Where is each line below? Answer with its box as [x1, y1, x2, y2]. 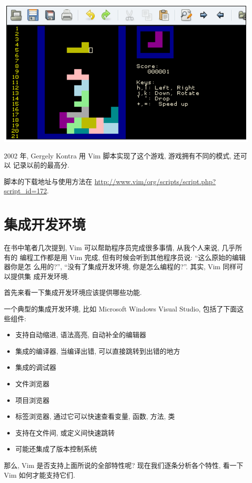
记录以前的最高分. [13, 160, 69, 170]
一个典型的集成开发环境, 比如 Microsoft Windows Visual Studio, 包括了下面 [4, 304, 237, 314]
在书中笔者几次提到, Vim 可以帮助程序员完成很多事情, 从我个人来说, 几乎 [4, 242, 235, 253]
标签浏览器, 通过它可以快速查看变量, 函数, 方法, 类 [15, 411, 175, 421]
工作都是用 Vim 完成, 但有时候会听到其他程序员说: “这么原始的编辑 [33, 252, 246, 262]
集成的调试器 [15, 362, 56, 372]
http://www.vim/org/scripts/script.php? [94, 176, 216, 186]
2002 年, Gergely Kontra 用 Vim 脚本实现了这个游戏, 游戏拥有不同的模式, [4, 150, 232, 160]
